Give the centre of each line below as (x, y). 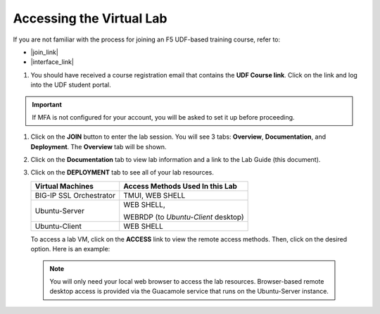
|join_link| (45, 52)
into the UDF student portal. (71, 85)
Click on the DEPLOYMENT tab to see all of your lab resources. (122, 172)
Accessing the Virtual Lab (90, 18)
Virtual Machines (64, 186)
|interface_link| (52, 62)
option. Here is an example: (70, 249)
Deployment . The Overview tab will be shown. (99, 146)
